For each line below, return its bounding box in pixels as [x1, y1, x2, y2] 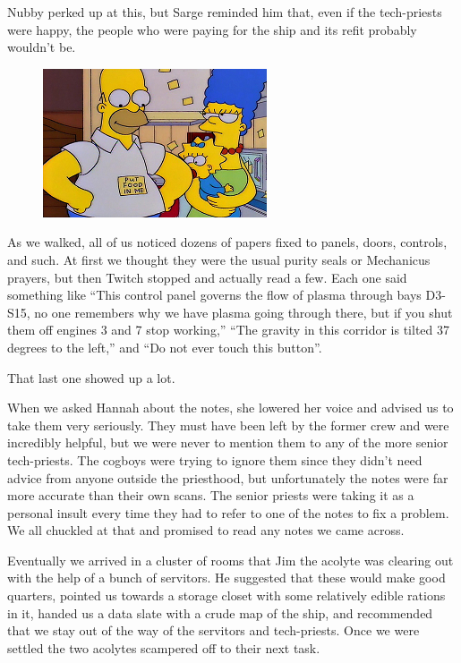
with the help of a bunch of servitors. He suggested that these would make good [7, 568, 446, 587]
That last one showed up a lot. [7, 368, 175, 387]
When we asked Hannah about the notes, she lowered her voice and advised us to [7, 398, 454, 417]
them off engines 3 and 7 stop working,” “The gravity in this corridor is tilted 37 [7, 320, 449, 339]
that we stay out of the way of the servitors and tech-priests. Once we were [7, 621, 420, 640]
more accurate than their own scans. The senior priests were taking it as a [7, 486, 414, 505]
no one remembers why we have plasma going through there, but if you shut [34, 302, 453, 321]
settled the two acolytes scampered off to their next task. [7, 638, 320, 657]
